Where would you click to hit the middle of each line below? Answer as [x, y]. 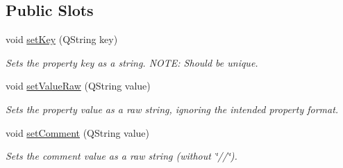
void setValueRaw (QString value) [78, 86]
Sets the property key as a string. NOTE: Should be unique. [132, 62]
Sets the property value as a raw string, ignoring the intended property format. [172, 109]
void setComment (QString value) [78, 132]
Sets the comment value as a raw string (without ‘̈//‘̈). [122, 156]
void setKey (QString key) [62, 39]
